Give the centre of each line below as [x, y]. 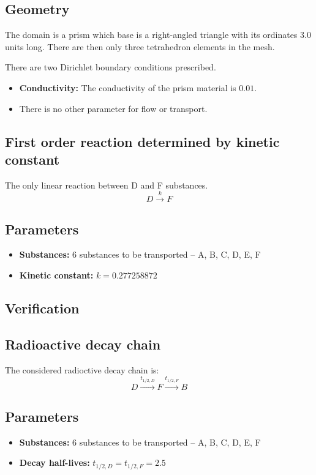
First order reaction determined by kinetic [142, 141]
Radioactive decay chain [83, 344]
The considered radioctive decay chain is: [82, 369]
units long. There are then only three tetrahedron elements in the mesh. [140, 46]
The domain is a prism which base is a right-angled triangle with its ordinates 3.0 [158, 35]
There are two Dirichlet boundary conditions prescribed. [111, 67]
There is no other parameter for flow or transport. [113, 108]
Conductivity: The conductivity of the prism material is [128, 87]
